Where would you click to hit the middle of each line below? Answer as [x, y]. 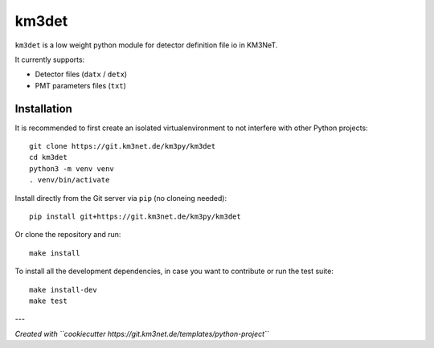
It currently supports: [50, 59]
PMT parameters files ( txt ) [80, 85]
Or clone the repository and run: [68, 235]
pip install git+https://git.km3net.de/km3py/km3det [135, 216]
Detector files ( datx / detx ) [81, 74]
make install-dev [63, 290]
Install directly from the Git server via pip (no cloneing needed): [121, 198]
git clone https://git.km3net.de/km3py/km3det [123, 146]
